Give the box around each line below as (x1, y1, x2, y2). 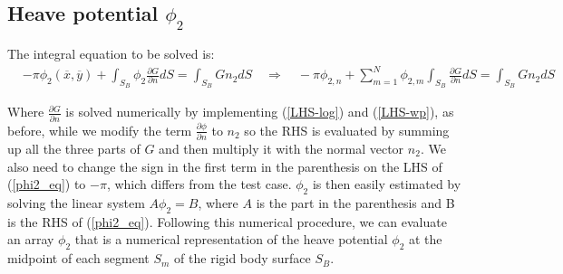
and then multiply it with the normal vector (159, 138, 404, 157)
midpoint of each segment (7, 249, 150, 268)
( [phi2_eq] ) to (7, 175, 86, 194)
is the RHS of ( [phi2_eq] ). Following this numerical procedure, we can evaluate (7, 212, 447, 231)
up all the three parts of (7, 138, 141, 157)
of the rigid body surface (174, 249, 311, 268)
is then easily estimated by (312, 175, 461, 194)
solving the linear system (7, 193, 145, 212)
